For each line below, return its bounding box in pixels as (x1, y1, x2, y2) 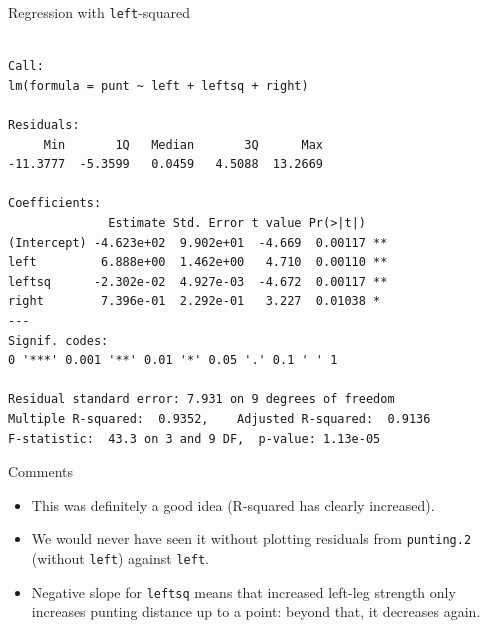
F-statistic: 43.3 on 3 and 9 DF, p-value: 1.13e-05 (8, 431, 381, 446)
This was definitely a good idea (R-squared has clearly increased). (31, 494, 435, 515)
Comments (8, 461, 74, 482)
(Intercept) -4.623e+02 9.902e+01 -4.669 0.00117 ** (8, 235, 388, 250)
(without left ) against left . (31, 547, 209, 568)
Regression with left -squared (8, 2, 190, 22)
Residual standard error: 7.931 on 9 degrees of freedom (8, 392, 395, 407)
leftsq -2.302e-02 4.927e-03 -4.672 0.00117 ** (8, 274, 388, 289)
